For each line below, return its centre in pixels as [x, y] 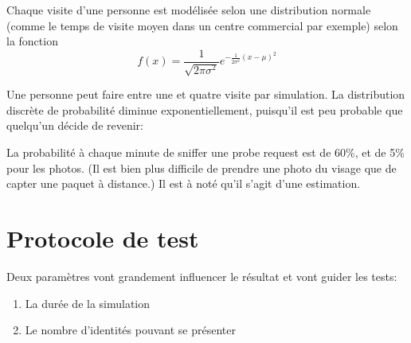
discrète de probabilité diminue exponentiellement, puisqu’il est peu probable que [205, 109]
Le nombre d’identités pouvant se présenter [130, 330]
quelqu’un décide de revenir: [75, 125]
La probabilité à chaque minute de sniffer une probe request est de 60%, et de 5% [205, 152]
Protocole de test [103, 238]
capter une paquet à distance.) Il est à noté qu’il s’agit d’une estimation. [184, 183]
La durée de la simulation [88, 303]
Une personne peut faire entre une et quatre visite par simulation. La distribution [206, 94]
